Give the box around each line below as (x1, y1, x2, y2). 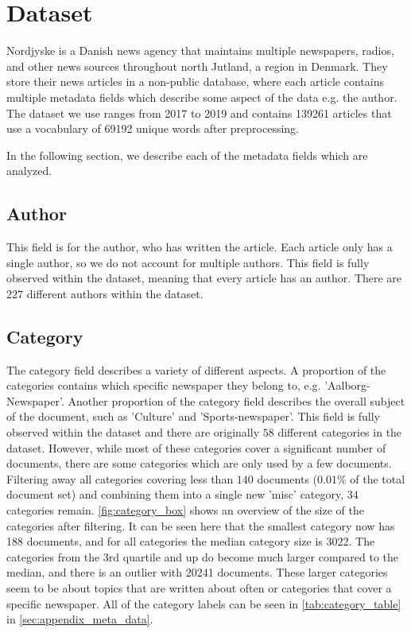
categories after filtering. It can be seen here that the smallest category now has (6, 517, 395, 534)
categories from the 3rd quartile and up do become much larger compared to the (6, 548, 399, 565)
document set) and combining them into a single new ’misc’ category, (6, 486, 344, 503)
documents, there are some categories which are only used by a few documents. (6, 455, 392, 472)
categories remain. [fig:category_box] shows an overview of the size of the (6, 502, 364, 518)
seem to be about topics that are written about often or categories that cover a (6, 579, 392, 596)
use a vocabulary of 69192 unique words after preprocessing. (6, 120, 300, 137)
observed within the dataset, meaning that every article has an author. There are (6, 270, 402, 286)
